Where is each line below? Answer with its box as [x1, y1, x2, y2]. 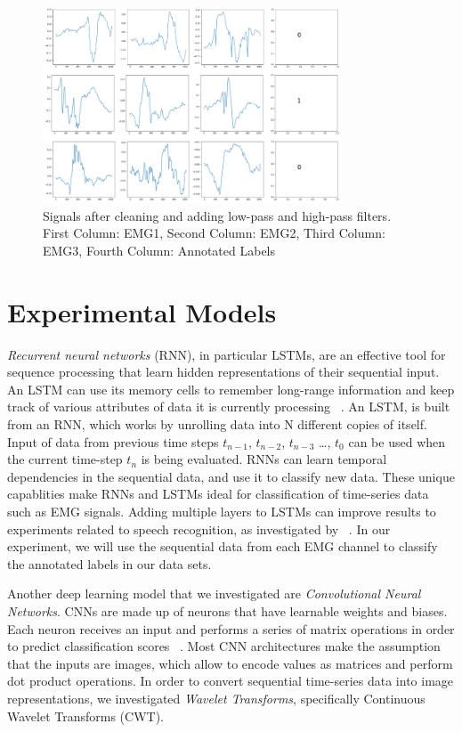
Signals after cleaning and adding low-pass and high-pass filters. [43, 206, 392, 224]
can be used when [348, 432, 446, 451]
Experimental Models [7, 293, 277, 329]
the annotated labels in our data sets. [7, 554, 212, 573]
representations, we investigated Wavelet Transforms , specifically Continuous [7, 688, 426, 707]
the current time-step [7, 450, 123, 468]
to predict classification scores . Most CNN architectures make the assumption [7, 637, 441, 655]
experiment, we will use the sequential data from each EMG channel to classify [7, 537, 438, 556]
